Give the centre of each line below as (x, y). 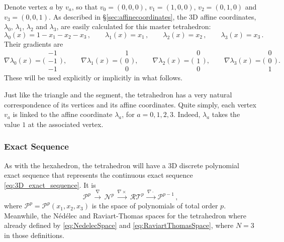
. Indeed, (187, 114)
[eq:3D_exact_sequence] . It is (50, 185)
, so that (85, 7)
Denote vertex (26, 7)
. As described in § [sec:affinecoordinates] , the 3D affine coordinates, (153, 16)
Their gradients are (34, 43)
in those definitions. (34, 235)
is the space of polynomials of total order (155, 206)
